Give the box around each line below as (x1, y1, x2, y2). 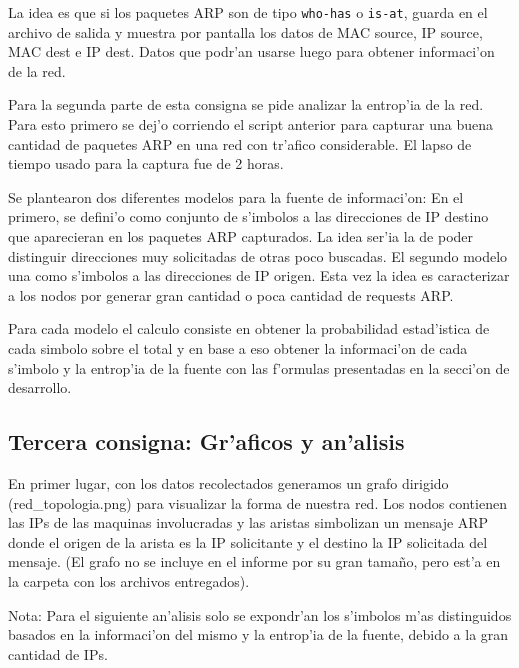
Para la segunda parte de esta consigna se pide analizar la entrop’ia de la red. (8, 94, 484, 115)
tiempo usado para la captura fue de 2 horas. (8, 153, 284, 174)
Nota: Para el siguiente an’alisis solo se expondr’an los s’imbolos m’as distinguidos (8, 604, 512, 625)
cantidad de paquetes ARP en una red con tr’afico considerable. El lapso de (8, 133, 472, 154)
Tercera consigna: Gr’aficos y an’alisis (8, 426, 405, 457)
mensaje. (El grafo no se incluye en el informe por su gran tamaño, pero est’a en (8, 551, 501, 572)
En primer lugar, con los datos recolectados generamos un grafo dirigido (8, 472, 449, 493)
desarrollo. (8, 377, 72, 398)
